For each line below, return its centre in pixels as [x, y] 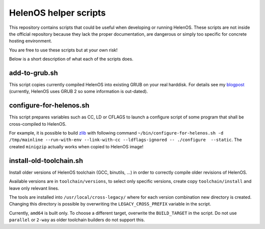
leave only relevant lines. [34, 188]
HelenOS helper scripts [57, 13]
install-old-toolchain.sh [46, 161]
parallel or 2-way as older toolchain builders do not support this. [77, 220]
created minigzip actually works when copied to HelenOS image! [76, 146]
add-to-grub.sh [34, 73]
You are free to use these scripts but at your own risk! [63, 50]
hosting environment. [31, 41]
